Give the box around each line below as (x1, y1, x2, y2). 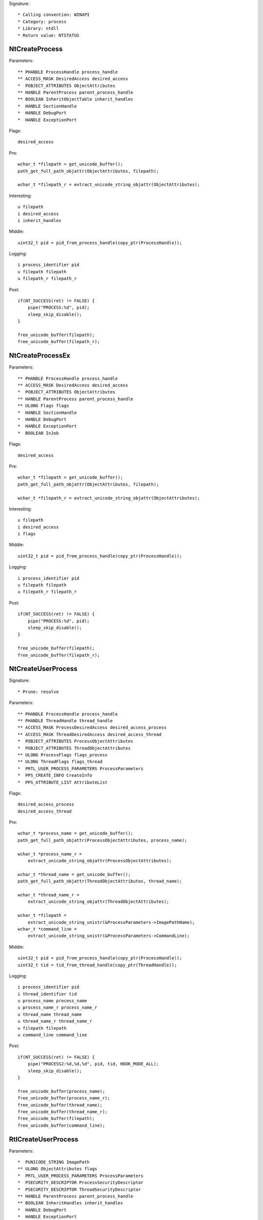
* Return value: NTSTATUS (18, 32, 80, 38)
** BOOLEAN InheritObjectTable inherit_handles (18, 97, 133, 102)
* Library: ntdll (18, 26, 59, 31)
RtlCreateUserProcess (9, 1135, 79, 1143)
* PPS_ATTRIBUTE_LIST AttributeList (18, 779, 108, 785)
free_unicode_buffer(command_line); (18, 1122, 105, 1128)
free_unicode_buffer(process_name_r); (18, 1096, 111, 1101)
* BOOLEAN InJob (18, 430, 59, 436)
